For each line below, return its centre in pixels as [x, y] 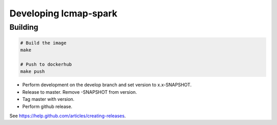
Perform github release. [47, 106]
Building [24, 27]
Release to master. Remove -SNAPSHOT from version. [80, 92]
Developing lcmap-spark [63, 13]
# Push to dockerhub [46, 64]
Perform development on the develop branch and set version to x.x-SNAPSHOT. [107, 85]
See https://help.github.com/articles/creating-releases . [68, 116]
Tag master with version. [48, 99]
